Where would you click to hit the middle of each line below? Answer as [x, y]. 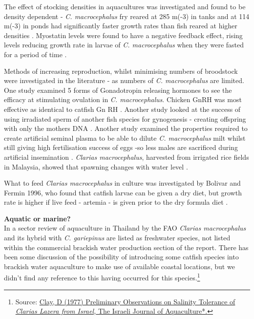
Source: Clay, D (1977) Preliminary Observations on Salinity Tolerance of [125, 301]
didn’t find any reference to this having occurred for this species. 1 [102, 277]
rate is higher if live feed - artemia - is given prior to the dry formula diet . [116, 202]
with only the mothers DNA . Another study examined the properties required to [126, 128]
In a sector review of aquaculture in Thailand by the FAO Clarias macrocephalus [125, 228]
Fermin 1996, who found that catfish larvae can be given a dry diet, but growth [123, 192]
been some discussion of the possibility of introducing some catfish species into [121, 257]
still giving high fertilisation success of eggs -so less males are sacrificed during [121, 147]
